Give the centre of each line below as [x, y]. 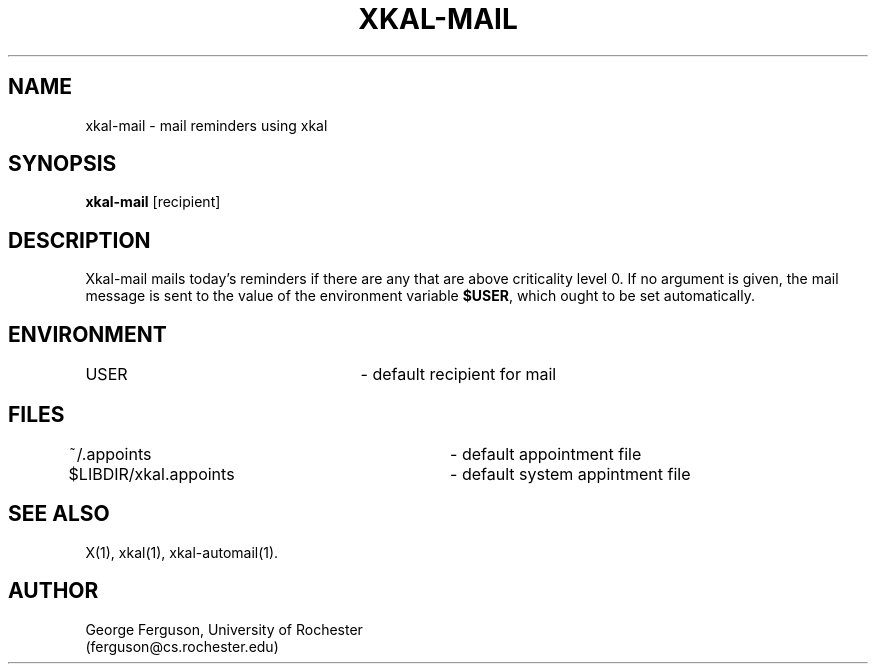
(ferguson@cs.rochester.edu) [182, 646]
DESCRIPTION [79, 240]
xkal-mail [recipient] [153, 202]
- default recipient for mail [458, 374]
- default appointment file [546, 453]
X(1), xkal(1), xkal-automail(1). [182, 552]
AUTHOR [53, 591]
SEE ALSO [59, 514]
